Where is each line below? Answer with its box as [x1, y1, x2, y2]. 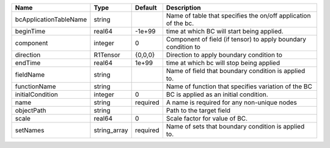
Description [166, 4, 201, 12]
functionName [15, 82, 56, 91]
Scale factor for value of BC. [166, 115, 248, 122]
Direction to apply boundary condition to [166, 51, 282, 59]
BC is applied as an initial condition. [166, 90, 268, 99]
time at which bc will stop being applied [166, 58, 280, 67]
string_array [94, 126, 128, 134]
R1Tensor [94, 51, 120, 59]
